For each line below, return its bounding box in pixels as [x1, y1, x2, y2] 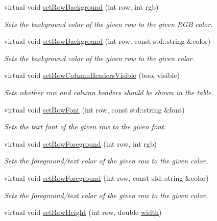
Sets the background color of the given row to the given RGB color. [4, 18, 213, 29]
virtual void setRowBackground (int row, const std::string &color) [4, 36, 211, 46]
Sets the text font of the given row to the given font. [4, 121, 166, 132]
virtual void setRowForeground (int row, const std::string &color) [4, 172, 209, 183]
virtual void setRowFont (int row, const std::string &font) [4, 104, 185, 115]
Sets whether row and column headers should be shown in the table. [4, 87, 213, 97]
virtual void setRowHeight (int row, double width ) [4, 207, 162, 217]
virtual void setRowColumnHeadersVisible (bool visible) [4, 70, 180, 80]
